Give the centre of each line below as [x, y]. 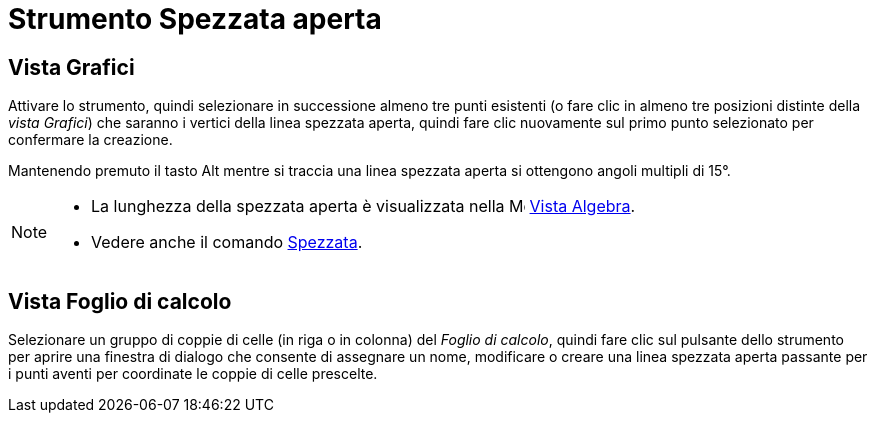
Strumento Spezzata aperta [195, 19]
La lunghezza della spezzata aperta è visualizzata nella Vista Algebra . [363, 206]
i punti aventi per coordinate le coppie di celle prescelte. [193, 374]
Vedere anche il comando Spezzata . [227, 242]
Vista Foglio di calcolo [120, 301]
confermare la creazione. [90, 140]
